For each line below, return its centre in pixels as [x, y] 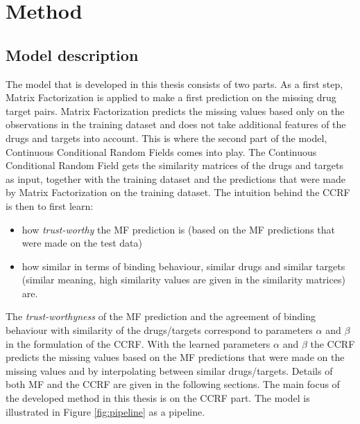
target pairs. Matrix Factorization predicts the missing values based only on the [175, 111]
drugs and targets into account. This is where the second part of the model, [166, 138]
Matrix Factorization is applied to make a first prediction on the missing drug [171, 97]
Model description [72, 54]
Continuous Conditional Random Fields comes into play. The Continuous [161, 151]
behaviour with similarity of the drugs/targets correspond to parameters [159, 330]
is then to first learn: [50, 205]
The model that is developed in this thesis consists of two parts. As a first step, [174, 83]
